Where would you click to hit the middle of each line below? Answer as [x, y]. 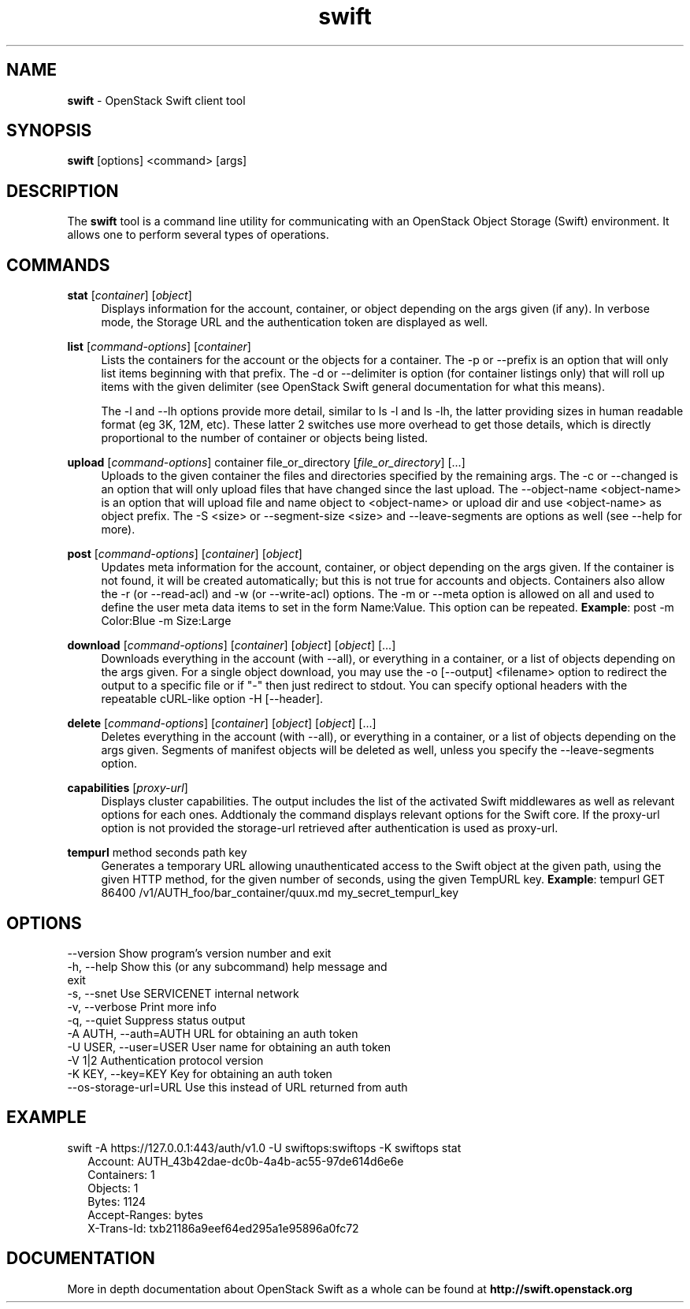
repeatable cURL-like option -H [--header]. [212, 699]
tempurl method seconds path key [157, 853]
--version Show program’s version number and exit [199, 953]
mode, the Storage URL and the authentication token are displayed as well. [295, 322]
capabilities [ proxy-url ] [128, 788]
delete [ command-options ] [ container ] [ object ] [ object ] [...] [222, 723]
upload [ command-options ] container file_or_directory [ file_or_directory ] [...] [266, 463]
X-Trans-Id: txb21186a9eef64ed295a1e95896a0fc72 [223, 1228]
